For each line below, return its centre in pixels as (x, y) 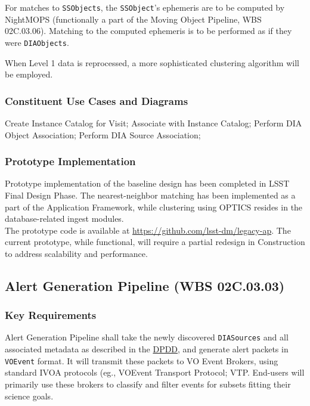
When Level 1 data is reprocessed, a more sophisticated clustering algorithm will (152, 62)
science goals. (29, 396)
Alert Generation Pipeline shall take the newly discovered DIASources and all (147, 337)
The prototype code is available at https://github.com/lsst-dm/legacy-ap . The (148, 230)
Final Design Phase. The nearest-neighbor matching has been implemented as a (150, 195)
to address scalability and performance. (76, 253)
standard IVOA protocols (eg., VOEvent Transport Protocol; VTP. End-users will (155, 372)
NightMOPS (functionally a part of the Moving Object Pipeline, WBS (133, 19)
